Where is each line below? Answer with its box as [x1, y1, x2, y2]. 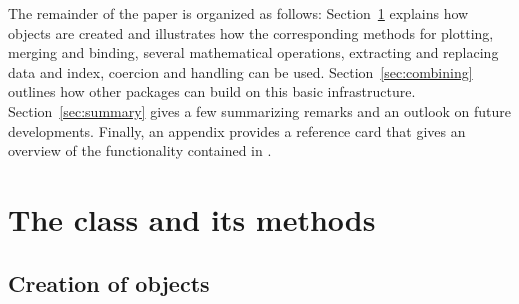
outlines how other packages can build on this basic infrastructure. [8, 81, 416, 102]
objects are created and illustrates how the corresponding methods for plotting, [8, 22, 494, 43]
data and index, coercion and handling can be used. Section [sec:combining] [8, 61, 473, 82]
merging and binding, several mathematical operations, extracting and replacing [8, 42, 499, 63]
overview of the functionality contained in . [8, 140, 272, 161]
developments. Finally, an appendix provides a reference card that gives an [8, 120, 466, 141]
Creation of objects [8, 267, 210, 298]
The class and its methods [8, 198, 376, 239]
